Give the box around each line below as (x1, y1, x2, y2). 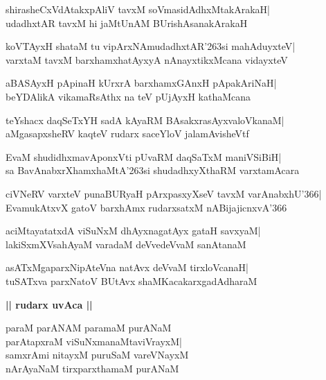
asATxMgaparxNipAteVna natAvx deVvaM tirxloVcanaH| (6, 260, 249, 275)
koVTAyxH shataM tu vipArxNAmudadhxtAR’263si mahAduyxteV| (6, 39, 296, 53)
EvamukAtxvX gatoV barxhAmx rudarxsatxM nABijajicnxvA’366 (6, 200, 287, 214)
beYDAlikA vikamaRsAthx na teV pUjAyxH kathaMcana (6, 89, 251, 103)
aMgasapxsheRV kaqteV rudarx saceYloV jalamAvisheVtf (6, 126, 249, 141)
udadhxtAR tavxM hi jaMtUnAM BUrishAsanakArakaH (6, 15, 248, 30)
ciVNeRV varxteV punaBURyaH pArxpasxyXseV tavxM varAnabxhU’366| (6, 186, 322, 200)
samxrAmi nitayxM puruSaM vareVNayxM (6, 347, 189, 362)
